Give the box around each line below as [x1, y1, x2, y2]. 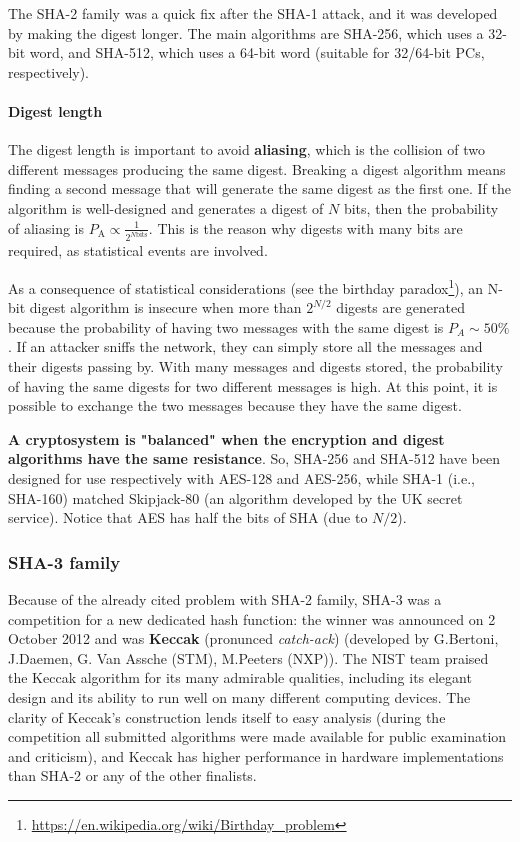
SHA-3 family [8, 549, 121, 574]
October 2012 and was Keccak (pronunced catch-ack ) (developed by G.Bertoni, [8, 628, 499, 649]
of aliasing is [8, 217, 84, 238]
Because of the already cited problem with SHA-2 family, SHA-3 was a [8, 589, 442, 610]
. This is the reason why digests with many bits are [148, 217, 463, 238]
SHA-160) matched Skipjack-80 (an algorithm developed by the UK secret [8, 487, 463, 508]
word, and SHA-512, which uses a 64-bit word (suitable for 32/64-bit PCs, [29, 42, 485, 63]
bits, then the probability [343, 197, 499, 218]
